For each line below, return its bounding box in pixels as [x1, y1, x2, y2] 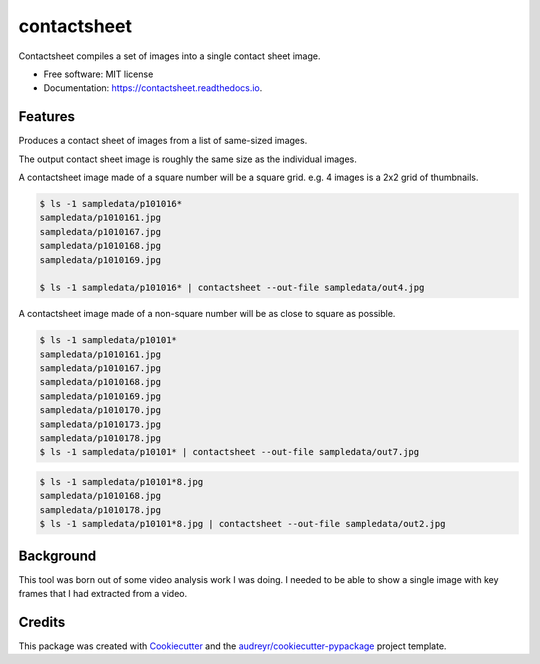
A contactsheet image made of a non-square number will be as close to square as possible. [18, 308, 396, 320]
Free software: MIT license [43, 68, 154, 80]
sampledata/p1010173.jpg [39, 418, 162, 430]
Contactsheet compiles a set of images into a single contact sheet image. [18, 50, 321, 62]
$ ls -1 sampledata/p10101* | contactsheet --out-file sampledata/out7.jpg [39, 446, 420, 458]
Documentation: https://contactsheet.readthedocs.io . [43, 82, 263, 94]
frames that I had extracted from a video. [18, 588, 188, 600]
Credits [18, 613, 66, 630]
